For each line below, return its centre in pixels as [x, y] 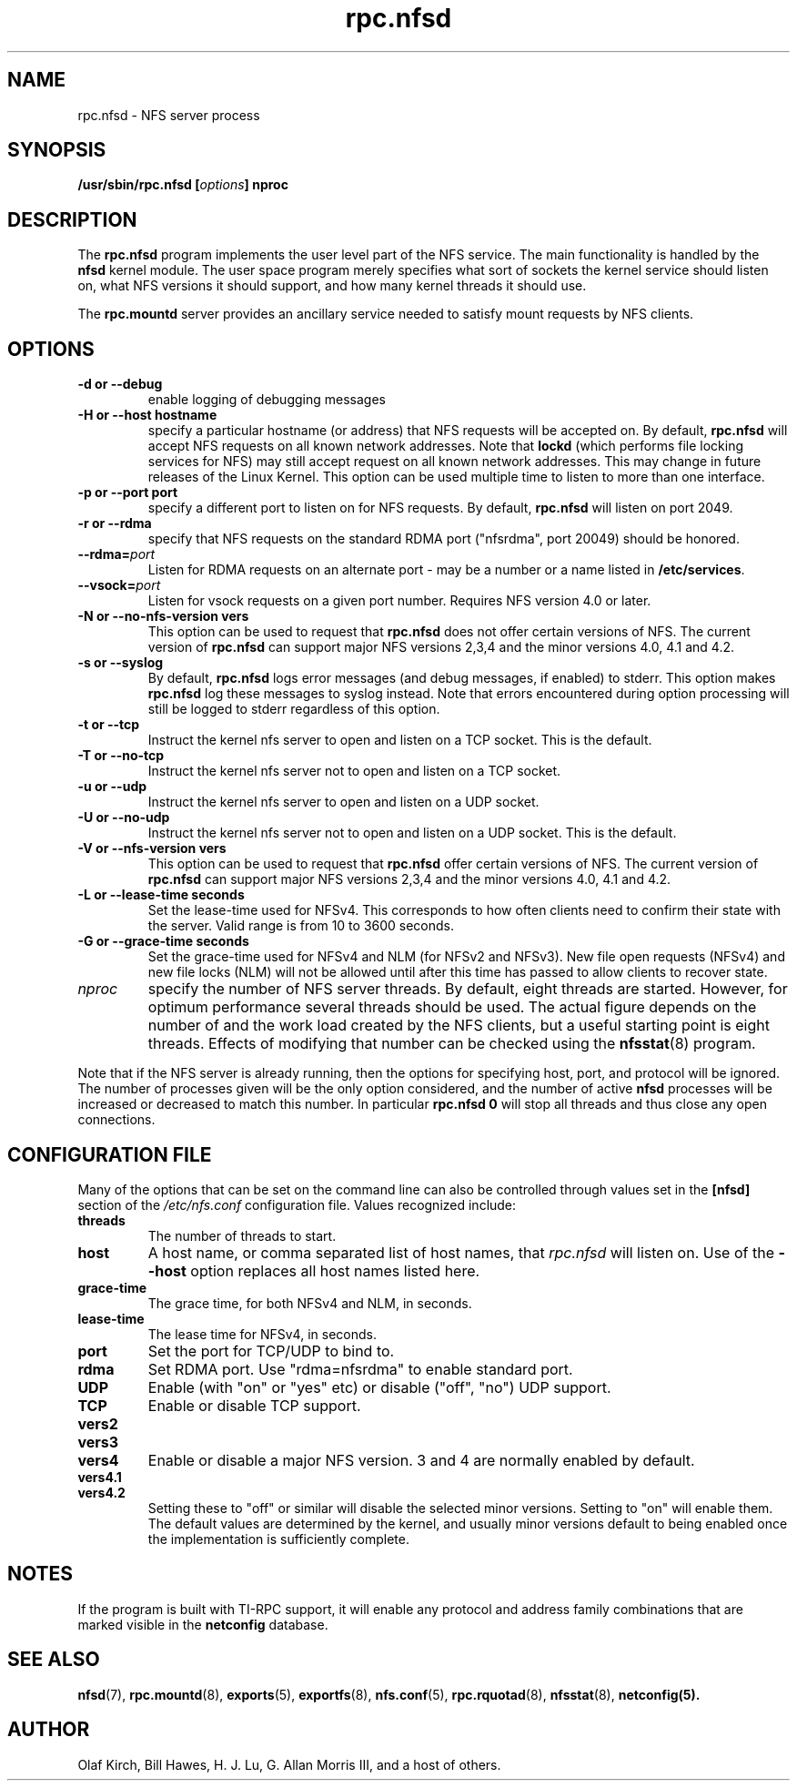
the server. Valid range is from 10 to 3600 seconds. [301, 926]
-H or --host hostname [147, 415]
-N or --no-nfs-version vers [163, 616]
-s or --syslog [121, 663]
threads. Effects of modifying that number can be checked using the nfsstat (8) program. [452, 1044]
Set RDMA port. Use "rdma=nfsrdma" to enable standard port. [360, 1369]
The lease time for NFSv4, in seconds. [262, 1334]
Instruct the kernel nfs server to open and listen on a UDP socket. [343, 802]
